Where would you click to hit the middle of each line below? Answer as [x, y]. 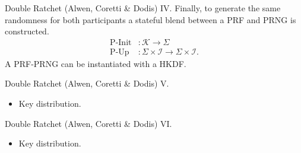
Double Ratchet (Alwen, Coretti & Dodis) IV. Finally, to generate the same [143, 8]
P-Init [121, 42]
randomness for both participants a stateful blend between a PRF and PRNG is [150, 19]
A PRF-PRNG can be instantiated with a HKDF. [96, 63]
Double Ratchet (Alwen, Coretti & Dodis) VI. [88, 123]
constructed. [27, 31]
